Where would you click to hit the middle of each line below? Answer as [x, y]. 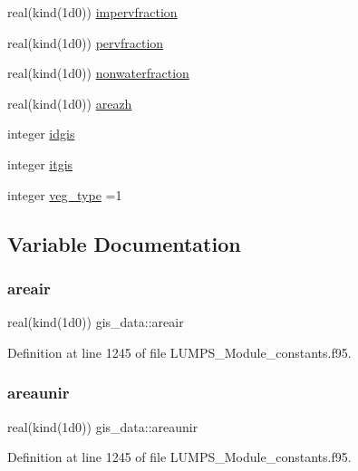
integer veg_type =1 [65, 194]
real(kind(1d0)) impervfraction [92, 12]
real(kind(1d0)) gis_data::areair [96, 322]
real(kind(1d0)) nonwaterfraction [98, 73]
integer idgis [41, 134]
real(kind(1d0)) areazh [70, 103]
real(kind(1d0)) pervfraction [86, 42]
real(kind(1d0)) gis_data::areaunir [103, 426]
